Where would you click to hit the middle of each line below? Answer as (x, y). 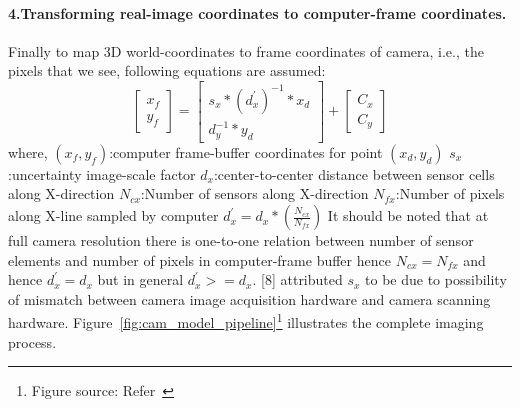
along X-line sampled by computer (113, 215)
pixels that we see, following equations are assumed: (167, 70)
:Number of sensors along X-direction (254, 193)
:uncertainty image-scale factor (102, 173)
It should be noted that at (408, 215)
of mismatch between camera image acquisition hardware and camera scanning (249, 298)
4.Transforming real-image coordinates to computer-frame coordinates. (257, 12)
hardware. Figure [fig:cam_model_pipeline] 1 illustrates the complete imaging (246, 321)
